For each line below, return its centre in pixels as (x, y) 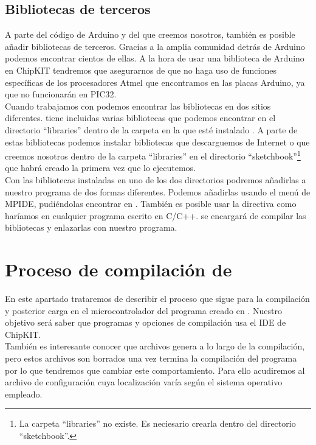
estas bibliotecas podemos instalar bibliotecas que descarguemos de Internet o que (157, 142)
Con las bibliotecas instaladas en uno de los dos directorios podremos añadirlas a (156, 179)
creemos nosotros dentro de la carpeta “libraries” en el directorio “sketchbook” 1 (153, 155)
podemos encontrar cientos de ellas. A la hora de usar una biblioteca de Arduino (155, 58)
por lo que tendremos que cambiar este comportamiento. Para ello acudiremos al (155, 370)
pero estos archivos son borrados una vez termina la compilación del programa (151, 358)
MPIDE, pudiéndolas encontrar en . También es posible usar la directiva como (151, 204)
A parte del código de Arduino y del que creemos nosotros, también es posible (150, 34)
